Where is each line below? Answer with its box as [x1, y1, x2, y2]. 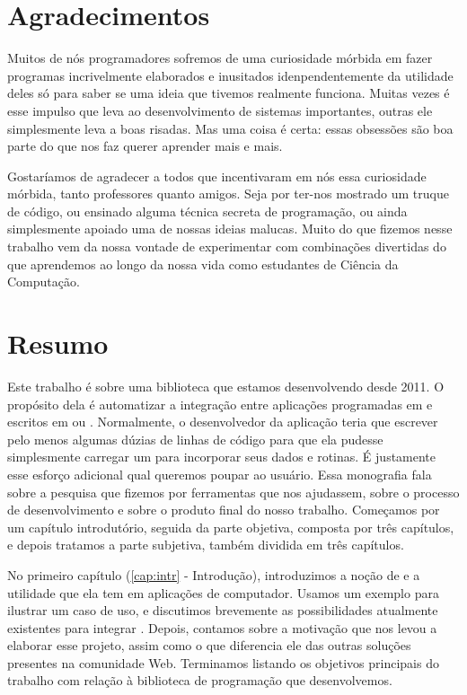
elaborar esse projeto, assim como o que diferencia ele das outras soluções [7, 636, 411, 655]
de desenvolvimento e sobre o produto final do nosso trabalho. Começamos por [7, 500, 440, 519]
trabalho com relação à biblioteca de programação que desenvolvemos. [7, 671, 392, 690]
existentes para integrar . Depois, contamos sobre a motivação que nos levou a [7, 618, 437, 637]
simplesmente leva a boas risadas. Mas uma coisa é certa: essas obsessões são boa [7, 119, 454, 137]
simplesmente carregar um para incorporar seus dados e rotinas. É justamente [7, 447, 436, 466]
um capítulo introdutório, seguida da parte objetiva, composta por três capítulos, [7, 517, 454, 536]
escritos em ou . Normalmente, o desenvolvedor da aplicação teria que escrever [7, 412, 438, 431]
